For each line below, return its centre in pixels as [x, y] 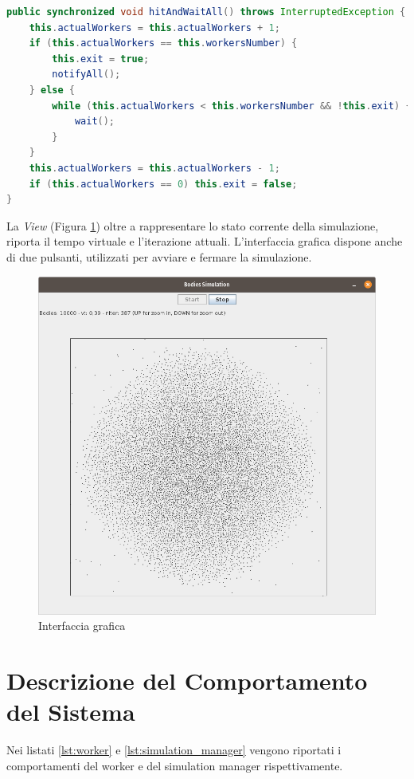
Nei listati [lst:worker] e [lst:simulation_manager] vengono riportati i [174, 749]
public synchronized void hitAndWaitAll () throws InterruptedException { [206, 12]
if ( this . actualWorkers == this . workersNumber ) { [163, 43]
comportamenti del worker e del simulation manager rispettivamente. [175, 765]
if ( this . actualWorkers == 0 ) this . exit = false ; [163, 184]
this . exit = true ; [101, 59]
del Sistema [71, 712]
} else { [52, 90]
